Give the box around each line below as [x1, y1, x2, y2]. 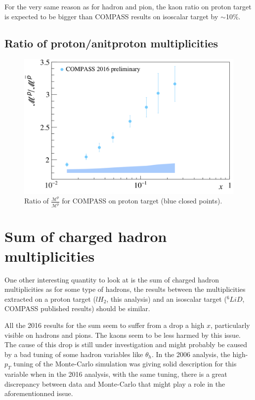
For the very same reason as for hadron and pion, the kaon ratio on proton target [4, 1, 252, 11]
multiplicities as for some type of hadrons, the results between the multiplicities [4, 284, 246, 294]
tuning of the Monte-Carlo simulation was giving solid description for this [13, 359, 237, 369]
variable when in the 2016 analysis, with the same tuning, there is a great [4, 369, 227, 379]
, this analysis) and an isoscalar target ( [106, 293, 227, 304]
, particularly [210, 320, 250, 330]
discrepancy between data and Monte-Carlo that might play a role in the [4, 378, 225, 389]
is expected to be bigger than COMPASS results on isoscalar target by [4, 11, 218, 21]
